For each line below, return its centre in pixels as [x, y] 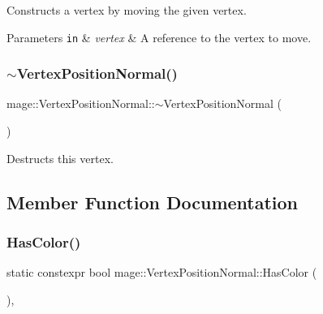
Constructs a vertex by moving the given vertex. [127, 10]
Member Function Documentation [153, 202]
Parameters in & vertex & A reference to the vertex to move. [159, 37]
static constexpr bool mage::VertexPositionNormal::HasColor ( [162, 272]
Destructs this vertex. [60, 158]
